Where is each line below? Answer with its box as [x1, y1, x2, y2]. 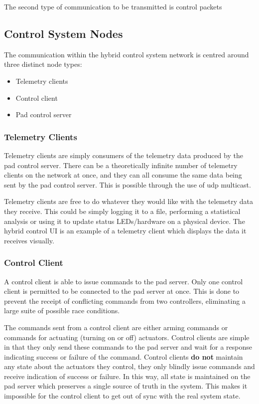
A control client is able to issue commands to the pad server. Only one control [4, 276, 243, 286]
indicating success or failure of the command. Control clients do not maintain [4, 351, 243, 362]
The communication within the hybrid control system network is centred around [4, 49, 249, 59]
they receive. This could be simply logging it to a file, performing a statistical [4, 205, 241, 216]
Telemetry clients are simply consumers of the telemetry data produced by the [4, 150, 243, 160]
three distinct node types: [4, 59, 82, 69]
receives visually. [4, 235, 54, 245]
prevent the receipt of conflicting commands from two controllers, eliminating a [4, 295, 246, 306]
